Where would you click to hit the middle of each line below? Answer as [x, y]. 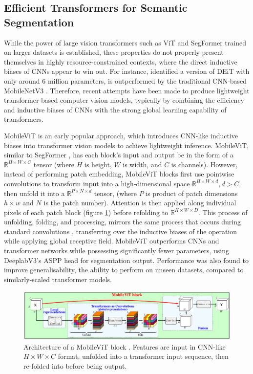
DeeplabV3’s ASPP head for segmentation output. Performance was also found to [126, 260]
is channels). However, [204, 164]
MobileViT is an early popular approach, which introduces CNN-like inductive [121, 135]
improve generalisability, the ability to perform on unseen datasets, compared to [124, 270]
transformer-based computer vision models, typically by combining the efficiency [124, 100]
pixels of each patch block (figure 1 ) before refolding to [86, 212]
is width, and [142, 164]
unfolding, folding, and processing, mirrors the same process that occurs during [123, 222]
